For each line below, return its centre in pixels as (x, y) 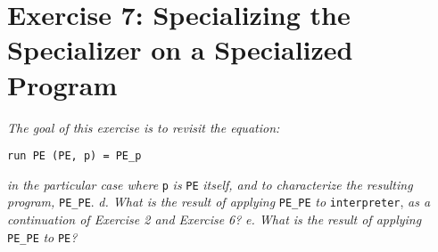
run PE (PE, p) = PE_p (74, 156)
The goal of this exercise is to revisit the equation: (144, 127)
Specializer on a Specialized (180, 49)
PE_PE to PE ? (42, 236)
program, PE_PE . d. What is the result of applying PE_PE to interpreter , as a (219, 202)
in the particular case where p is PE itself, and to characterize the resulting (210, 184)
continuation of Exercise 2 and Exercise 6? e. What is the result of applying (215, 219)
